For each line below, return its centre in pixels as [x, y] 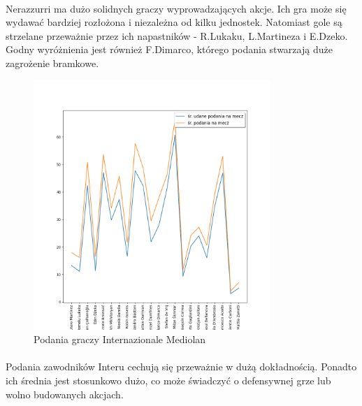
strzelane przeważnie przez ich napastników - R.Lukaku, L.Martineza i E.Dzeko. [177, 35]
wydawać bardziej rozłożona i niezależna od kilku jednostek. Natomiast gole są [174, 22]
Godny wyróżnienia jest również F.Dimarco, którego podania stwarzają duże [169, 49]
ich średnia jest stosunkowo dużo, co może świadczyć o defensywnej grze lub [168, 380]
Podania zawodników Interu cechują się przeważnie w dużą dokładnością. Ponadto [181, 367]
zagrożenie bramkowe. [52, 63]
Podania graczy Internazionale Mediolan [120, 339]
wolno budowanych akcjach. [65, 394]
